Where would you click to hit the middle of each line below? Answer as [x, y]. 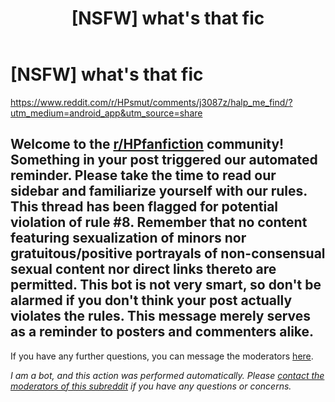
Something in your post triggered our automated [164, 160]
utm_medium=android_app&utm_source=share [106, 113]
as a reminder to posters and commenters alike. [162, 332]
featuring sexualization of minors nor [128, 238]
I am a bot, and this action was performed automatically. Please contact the [167, 375]
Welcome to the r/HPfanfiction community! [147, 144]
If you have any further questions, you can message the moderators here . [162, 356]
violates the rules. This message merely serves [161, 316]
